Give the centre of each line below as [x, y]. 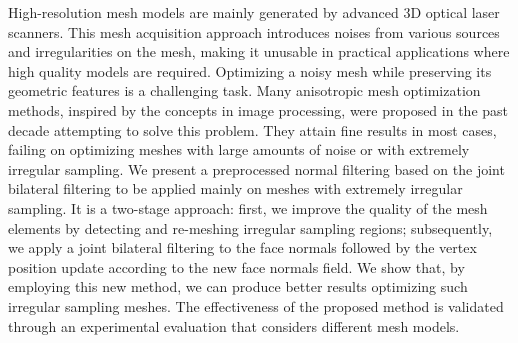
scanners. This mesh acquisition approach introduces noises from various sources [254, 31]
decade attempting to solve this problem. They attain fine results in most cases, [252, 129]
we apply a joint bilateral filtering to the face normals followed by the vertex [242, 247]
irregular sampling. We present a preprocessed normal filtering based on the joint [256, 168]
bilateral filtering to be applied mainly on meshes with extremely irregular [235, 188]
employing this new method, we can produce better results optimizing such [238, 286]
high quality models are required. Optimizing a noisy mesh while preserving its [250, 70]
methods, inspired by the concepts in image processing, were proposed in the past [258, 109]
